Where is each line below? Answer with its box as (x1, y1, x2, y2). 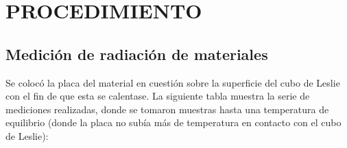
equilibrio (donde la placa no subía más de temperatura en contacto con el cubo (5, 115, 342, 130)
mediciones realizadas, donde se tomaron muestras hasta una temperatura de (5, 102, 329, 116)
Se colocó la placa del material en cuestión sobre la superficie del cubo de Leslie (5, 75, 340, 89)
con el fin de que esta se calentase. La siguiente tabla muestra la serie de (5, 89, 310, 103)
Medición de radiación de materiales (5, 43, 268, 64)
